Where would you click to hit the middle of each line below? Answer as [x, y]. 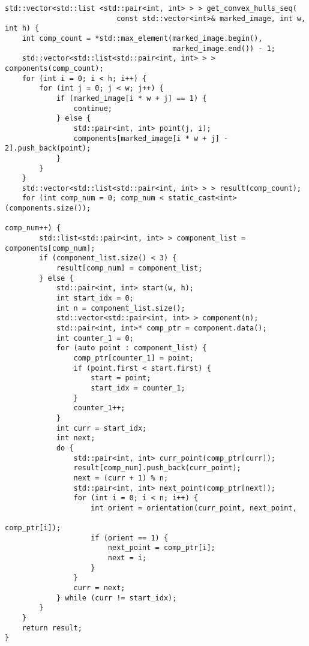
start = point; [121, 378]
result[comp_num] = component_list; [129, 268]
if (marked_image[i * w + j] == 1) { [131, 98]
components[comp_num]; [50, 248]
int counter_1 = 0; [95, 338]
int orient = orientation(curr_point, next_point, [194, 508]
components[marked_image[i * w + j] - [151, 138]
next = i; [127, 558]
